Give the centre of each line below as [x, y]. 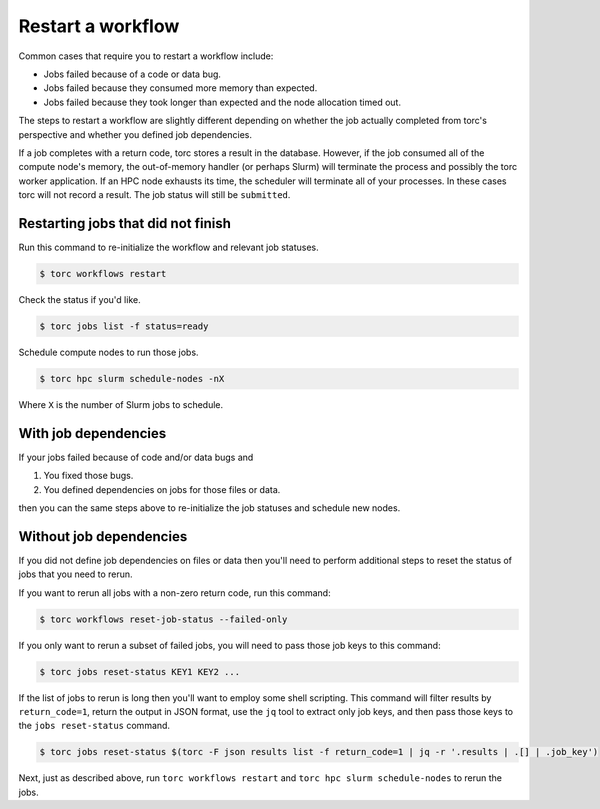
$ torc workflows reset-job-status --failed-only [163, 619]
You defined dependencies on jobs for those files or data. [162, 489]
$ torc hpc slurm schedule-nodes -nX [132, 378]
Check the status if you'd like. [79, 299]
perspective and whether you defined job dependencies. [135, 134]
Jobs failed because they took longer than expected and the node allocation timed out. [222, 102]
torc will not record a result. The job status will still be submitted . [154, 195]
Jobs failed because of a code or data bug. [132, 74]
